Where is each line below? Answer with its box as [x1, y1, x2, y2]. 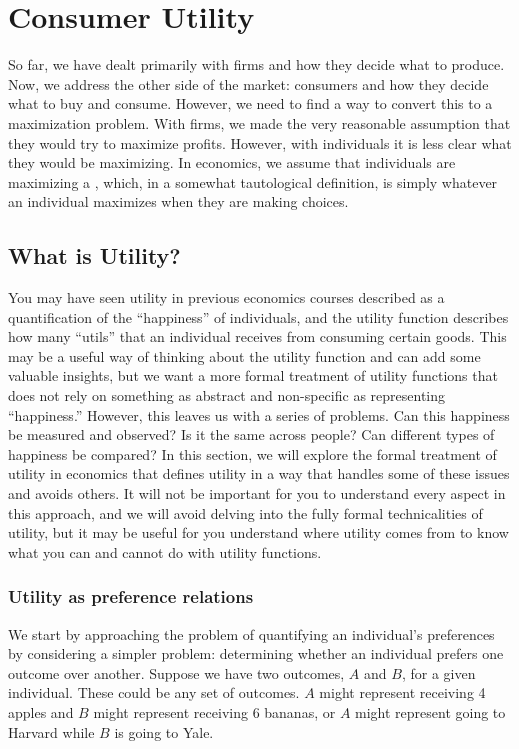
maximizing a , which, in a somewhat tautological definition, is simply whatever [8, 171, 498, 192]
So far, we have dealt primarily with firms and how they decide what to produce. [8, 54, 505, 75]
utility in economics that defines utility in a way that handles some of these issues [8, 463, 510, 484]
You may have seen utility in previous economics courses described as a [8, 287, 445, 308]
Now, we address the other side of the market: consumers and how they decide [8, 73, 489, 94]
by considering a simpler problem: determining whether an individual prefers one [8, 643, 504, 664]
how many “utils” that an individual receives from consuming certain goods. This [8, 326, 507, 347]
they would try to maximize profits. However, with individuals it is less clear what [8, 132, 512, 153]
